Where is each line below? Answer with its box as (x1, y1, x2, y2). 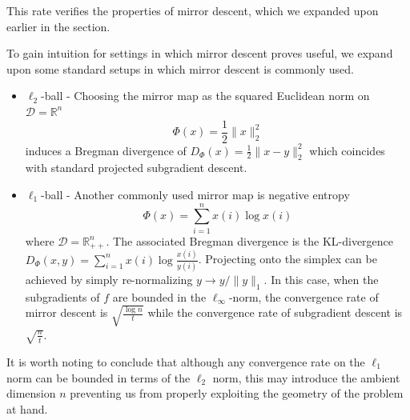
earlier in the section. (6, 18, 111, 34)
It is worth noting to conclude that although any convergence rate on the (6, 354, 365, 370)
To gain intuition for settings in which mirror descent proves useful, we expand (6, 45, 393, 62)
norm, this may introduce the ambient (212, 369, 400, 386)
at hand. (6, 400, 48, 417)
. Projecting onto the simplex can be (198, 250, 377, 267)
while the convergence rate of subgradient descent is (147, 304, 403, 321)
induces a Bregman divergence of (25, 142, 187, 158)
